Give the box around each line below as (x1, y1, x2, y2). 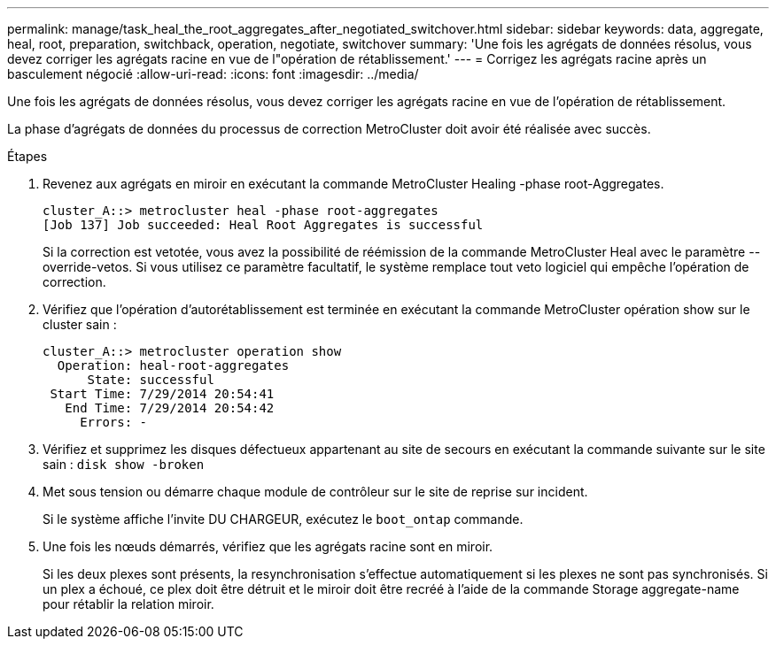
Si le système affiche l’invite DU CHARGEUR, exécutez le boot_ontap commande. (43, 511, 524, 527)
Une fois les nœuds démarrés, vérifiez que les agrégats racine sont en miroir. (43, 539, 493, 554)
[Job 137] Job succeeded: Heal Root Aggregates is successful (43, 218, 484, 232)
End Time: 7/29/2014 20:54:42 (65, 401, 275, 415)
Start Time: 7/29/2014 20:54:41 (50, 387, 275, 401)
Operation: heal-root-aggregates (57, 358, 290, 373)
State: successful (87, 373, 214, 387)
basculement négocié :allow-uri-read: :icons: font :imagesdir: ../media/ (7, 66, 419, 81)
